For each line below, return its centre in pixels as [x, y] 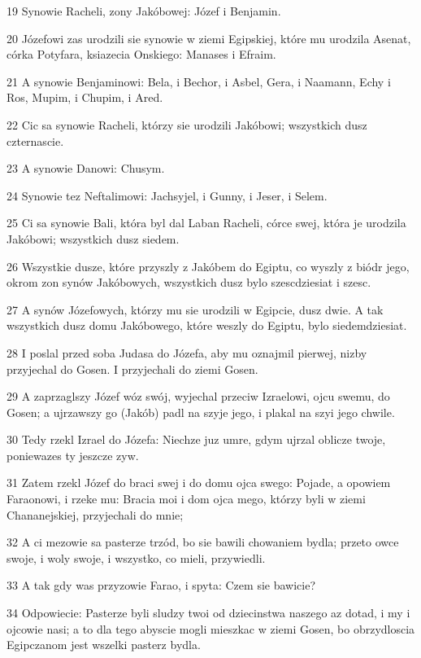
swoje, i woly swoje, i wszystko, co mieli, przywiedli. [136, 557]
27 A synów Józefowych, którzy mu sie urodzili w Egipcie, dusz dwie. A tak [195, 309]
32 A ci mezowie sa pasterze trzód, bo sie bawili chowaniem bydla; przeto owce [203, 542]
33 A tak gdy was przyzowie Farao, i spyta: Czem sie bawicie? [161, 585]
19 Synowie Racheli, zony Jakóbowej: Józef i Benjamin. [144, 11]
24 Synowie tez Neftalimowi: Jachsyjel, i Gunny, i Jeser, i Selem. [167, 195]
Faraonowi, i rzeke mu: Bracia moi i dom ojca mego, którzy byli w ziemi [186, 499]
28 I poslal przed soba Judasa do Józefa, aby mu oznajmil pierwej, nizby [187, 352]
